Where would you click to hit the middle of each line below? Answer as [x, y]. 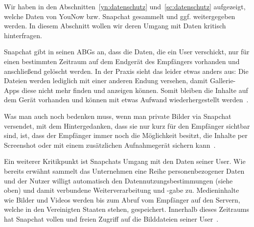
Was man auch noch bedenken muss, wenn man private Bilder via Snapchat [118, 116]
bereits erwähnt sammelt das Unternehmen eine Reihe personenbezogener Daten [124, 170]
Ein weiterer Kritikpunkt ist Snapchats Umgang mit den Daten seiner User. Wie [125, 161]
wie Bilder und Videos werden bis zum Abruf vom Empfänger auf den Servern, [122, 199]
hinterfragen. [23, 35]
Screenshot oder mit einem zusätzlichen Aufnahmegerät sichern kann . [110, 145]
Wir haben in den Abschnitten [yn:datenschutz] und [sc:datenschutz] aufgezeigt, [125, 6]
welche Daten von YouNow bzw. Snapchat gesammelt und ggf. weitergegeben [120, 16]
